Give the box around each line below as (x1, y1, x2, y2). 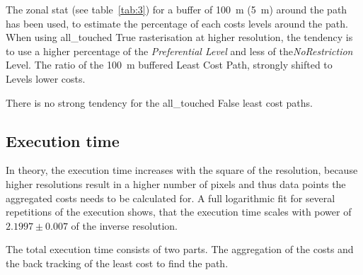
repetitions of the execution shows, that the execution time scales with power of (6, 204, 352, 219)
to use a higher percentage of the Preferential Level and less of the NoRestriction (6, 43, 353, 58)
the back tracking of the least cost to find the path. (6, 255, 229, 270)
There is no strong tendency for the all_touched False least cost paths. (6, 95, 313, 110)
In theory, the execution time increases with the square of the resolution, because (6, 163, 358, 177)
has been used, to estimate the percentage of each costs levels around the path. (6, 16, 348, 30)
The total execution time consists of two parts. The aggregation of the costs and (6, 242, 354, 257)
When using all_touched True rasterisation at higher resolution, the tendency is (6, 30, 353, 45)
